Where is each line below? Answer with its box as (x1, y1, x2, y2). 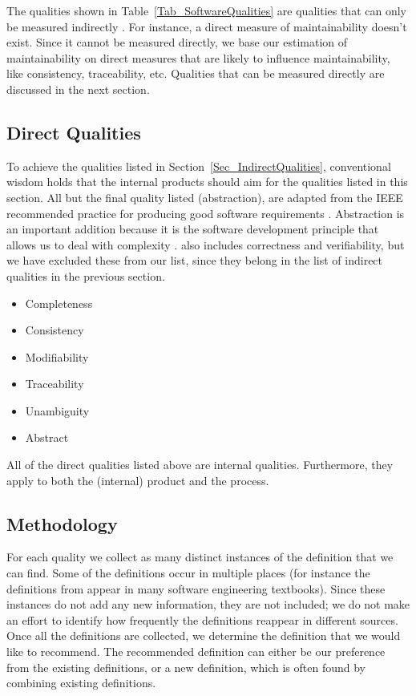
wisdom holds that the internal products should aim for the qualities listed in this (6, 173, 408, 190)
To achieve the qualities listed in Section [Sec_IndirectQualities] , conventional (6, 157, 391, 174)
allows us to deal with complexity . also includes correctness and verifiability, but (6, 236, 405, 253)
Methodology (6, 511, 118, 536)
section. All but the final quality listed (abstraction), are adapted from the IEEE (6, 188, 403, 205)
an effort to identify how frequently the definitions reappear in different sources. (6, 611, 398, 628)
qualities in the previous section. (6, 267, 165, 284)
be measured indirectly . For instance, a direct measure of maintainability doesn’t (6, 18, 407, 34)
